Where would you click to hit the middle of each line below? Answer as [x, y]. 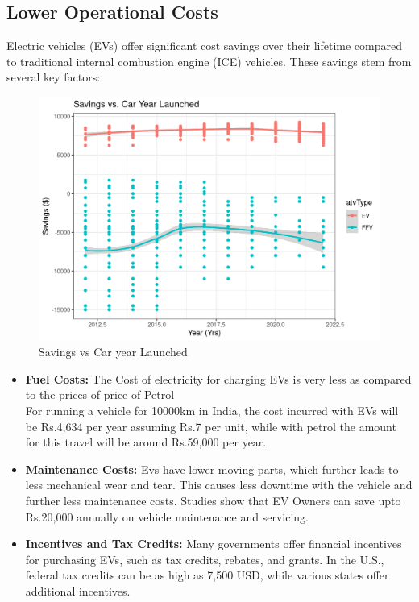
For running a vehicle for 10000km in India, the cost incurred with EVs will [212, 411]
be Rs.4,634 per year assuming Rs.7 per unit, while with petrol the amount [211, 426]
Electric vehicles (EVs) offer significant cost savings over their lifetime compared [204, 46]
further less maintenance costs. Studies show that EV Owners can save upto [213, 500]
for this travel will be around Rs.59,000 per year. [146, 442]
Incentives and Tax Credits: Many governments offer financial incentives [214, 544]
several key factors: [54, 77]
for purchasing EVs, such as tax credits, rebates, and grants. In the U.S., [205, 559]
